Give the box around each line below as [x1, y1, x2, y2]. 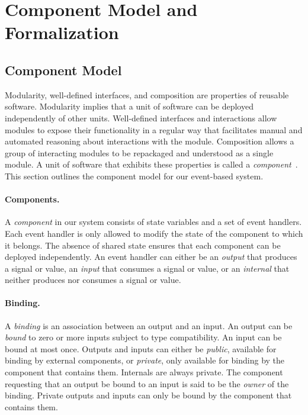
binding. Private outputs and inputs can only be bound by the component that [5, 389, 292, 401]
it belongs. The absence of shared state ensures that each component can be [5, 239, 281, 251]
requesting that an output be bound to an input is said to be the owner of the [5, 377, 289, 390]
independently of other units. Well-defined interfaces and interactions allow [5, 111, 277, 124]
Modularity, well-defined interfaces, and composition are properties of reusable [5, 88, 289, 101]
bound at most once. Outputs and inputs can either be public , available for [5, 342, 277, 355]
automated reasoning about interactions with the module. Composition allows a [5, 135, 294, 147]
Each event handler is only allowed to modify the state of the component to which [5, 227, 303, 239]
